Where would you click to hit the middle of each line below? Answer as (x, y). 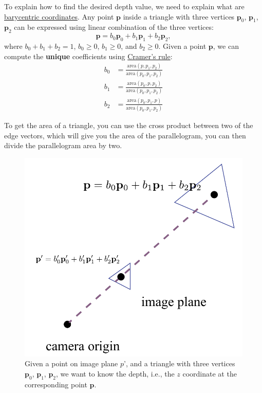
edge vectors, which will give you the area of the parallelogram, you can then (125, 135)
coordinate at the (210, 374)
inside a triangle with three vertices (179, 16)
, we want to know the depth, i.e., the (115, 374)
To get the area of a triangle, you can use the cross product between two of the (129, 125)
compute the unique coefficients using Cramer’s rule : (88, 56)
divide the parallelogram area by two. (63, 145)
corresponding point (56, 384)
